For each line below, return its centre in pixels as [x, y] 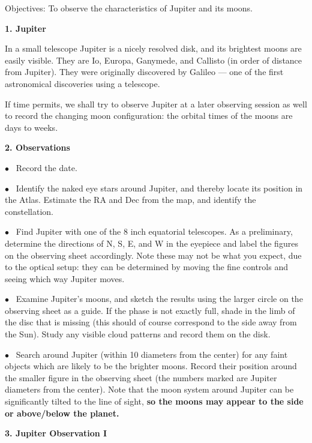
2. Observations [37, 147]
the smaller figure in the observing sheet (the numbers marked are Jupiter [141, 377]
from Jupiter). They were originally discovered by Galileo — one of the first [144, 72]
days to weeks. [31, 127]
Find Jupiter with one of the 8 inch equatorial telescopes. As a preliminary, [154, 231]
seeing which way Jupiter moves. [65, 278]
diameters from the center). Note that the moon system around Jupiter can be [149, 389]
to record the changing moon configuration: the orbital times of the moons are [149, 116]
